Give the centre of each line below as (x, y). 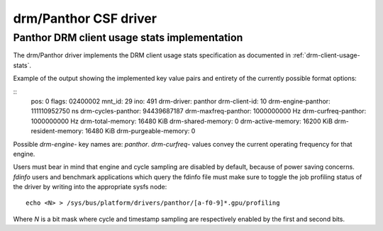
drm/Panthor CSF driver (85, 18)
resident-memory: (57, 131)
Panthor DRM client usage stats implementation (128, 38)
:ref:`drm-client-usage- (326, 55)
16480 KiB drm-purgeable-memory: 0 (140, 131)
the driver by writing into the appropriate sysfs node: (90, 187)
